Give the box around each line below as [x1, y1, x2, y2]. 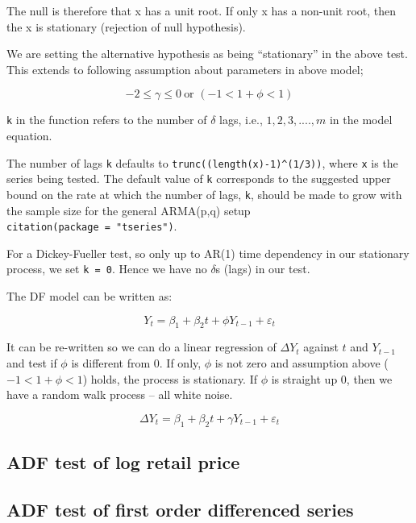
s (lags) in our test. [215, 260, 310, 277]
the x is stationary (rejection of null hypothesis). [6, 18, 246, 35]
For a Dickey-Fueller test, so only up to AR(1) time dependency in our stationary [6, 244, 410, 261]
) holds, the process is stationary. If [82, 370, 258, 387]
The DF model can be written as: [6, 288, 173, 305]
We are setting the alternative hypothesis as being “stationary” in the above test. [6, 45, 408, 62]
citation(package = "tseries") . [6, 218, 177, 235]
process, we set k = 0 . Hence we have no [6, 260, 207, 277]
